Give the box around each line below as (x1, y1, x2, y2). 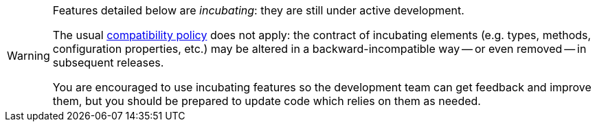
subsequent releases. (52, 56, 164, 69)
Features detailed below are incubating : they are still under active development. (52, 3, 464, 17)
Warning (7, 49, 50, 62)
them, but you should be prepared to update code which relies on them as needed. (52, 94, 481, 108)
